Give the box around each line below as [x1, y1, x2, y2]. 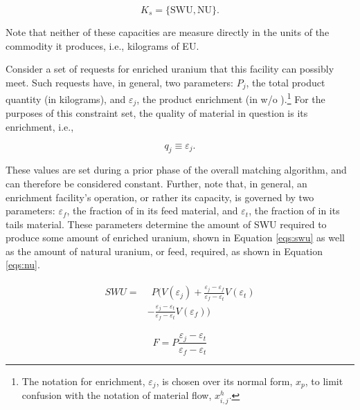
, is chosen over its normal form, [156, 374, 293, 388]
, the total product [246, 75, 325, 89]
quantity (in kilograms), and [6, 91, 126, 106]
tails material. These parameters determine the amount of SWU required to [6, 216, 327, 231]
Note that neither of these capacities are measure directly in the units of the [6, 25, 330, 39]
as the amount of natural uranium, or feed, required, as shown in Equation [6, 243, 323, 258]
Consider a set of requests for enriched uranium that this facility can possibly [6, 62, 334, 76]
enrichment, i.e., [6, 119, 74, 133]
